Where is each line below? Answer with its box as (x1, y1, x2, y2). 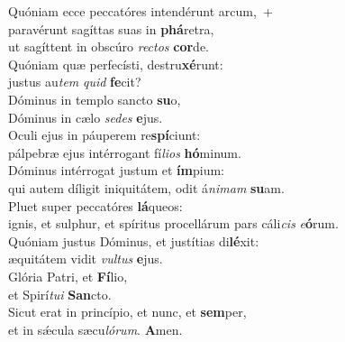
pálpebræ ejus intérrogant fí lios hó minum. (8, 143, 241, 162)
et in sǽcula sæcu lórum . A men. (8, 319, 183, 338)
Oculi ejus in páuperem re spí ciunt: (8, 125, 201, 144)
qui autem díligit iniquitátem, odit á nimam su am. (8, 178, 285, 197)
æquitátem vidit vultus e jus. (8, 249, 163, 268)
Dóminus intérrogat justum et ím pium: (8, 161, 225, 180)
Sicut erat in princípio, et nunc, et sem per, (8, 302, 247, 321)
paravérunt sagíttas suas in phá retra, (8, 19, 214, 38)
